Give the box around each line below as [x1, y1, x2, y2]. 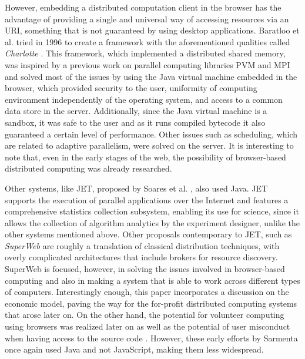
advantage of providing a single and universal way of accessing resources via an [5, 12, 289, 25]
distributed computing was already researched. [5, 162, 172, 175]
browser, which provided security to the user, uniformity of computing [5, 82, 257, 94]
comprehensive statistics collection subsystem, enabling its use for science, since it [5, 205, 299, 217]
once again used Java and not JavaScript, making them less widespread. [5, 343, 264, 355]
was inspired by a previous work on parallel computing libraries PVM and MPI [5, 58, 290, 71]
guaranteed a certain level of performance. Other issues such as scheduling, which [5, 128, 298, 140]
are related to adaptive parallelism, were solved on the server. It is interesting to [5, 139, 294, 152]
